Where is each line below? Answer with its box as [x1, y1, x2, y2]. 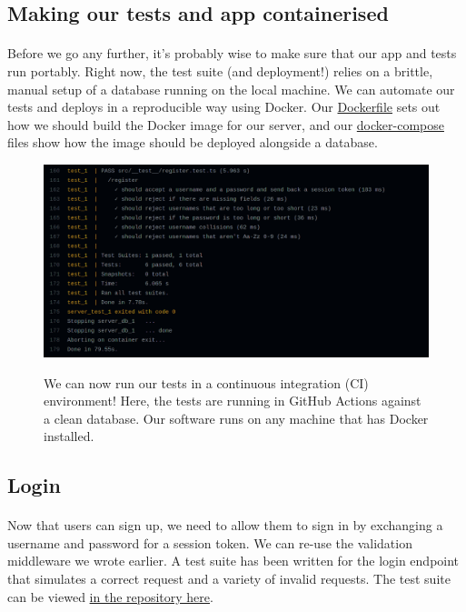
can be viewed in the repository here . [7, 587, 213, 606]
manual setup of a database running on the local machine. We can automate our [7, 79, 455, 98]
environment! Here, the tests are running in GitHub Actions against [44, 391, 421, 410]
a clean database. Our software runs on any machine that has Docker [44, 408, 429, 427]
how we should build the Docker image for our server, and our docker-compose [7, 115, 444, 134]
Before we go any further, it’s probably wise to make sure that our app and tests [7, 44, 457, 63]
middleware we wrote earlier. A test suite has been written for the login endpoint [7, 551, 460, 570]
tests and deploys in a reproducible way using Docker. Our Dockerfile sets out [7, 97, 441, 116]
